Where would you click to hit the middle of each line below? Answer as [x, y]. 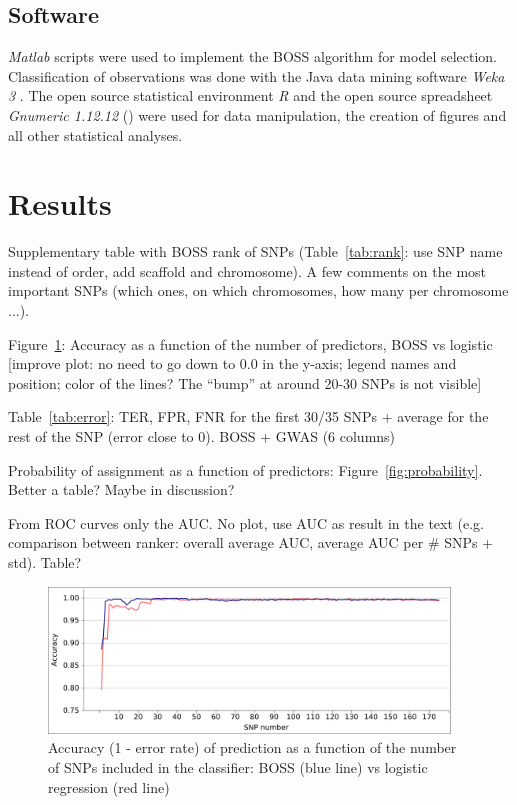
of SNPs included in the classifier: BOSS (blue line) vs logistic [238, 766]
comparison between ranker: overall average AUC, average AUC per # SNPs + [251, 542]
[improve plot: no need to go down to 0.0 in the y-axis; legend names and [232, 363]
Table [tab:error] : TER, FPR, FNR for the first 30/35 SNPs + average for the [248, 416]
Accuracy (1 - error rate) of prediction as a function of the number [252, 747]
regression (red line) [109, 786]
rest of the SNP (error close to [101, 436]
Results [60, 203]
